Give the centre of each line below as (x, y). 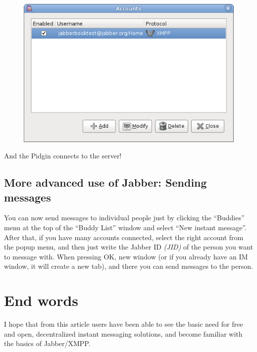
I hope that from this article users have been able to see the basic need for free (124, 324)
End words (41, 300)
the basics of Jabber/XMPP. (47, 343)
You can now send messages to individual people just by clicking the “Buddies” (124, 218)
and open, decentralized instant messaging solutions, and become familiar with (123, 333)
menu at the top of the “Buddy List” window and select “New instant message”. (125, 227)
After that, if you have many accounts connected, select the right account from (124, 237)
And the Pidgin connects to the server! (63, 156)
